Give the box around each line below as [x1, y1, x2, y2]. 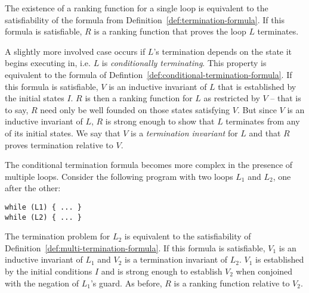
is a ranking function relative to [174, 276, 290, 289]
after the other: [5, 182, 61, 194]
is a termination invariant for [131, 126, 238, 139]
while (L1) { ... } [5, 202, 82, 211]
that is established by [218, 80, 296, 92]
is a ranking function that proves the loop [94, 25, 246, 38]
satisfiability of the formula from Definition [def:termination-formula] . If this [5, 13, 285, 26]
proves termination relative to [5, 138, 113, 151]
